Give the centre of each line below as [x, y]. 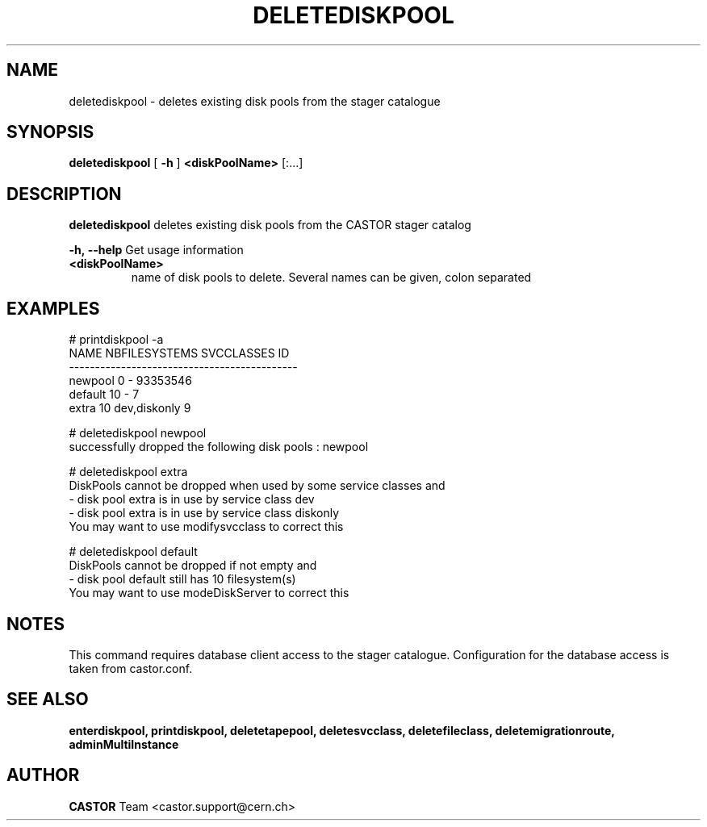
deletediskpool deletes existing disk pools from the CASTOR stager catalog [270, 225]
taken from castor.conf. [131, 668]
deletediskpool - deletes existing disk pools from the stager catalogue [255, 101]
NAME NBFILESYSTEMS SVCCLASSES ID [179, 353]
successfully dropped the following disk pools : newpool [219, 447]
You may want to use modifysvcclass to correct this [206, 527]
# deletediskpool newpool [138, 433]
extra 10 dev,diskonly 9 [130, 408]
